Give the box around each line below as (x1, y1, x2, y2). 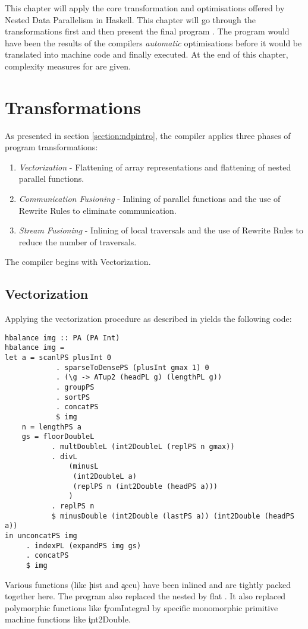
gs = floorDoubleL (21, 432, 95, 441)
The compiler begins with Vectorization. (5, 255, 151, 268)
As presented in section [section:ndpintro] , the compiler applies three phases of (5, 129, 291, 141)
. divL (51, 452, 77, 461)
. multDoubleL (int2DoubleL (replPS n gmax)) (51, 442, 235, 451)
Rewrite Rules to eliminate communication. (18, 204, 177, 216)
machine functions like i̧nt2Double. (5, 613, 131, 625)
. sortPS (55, 393, 90, 402)
